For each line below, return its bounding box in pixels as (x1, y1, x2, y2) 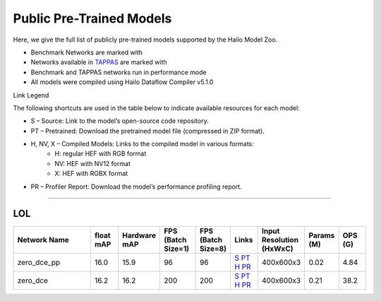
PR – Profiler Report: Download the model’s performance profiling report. (30, 182, 243, 191)
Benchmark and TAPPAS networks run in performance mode (30, 68, 207, 76)
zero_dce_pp (17, 257, 61, 267)
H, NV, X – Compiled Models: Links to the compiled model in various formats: (30, 140, 254, 148)
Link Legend (13, 90, 49, 99)
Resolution (261, 235, 299, 244)
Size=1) (163, 244, 190, 254)
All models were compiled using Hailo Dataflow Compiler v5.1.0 (30, 78, 214, 86)
